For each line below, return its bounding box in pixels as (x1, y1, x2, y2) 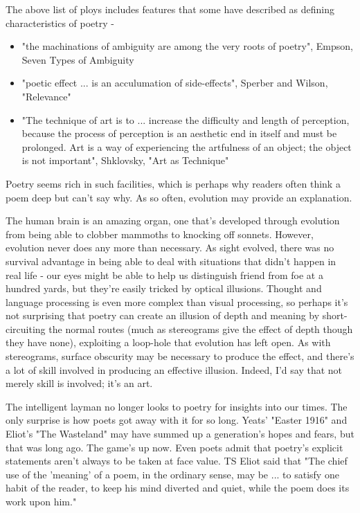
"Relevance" (21, 89, 71, 103)
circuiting (6, 321, 46, 336)
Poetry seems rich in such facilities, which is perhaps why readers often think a (6, 176, 341, 190)
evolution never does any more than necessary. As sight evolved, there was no (6, 240, 334, 255)
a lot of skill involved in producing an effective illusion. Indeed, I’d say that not (6, 362, 343, 377)
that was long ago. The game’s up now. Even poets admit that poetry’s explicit (6, 440, 343, 454)
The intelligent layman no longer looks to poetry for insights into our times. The (6, 399, 348, 413)
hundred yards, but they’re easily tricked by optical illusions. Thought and (6, 281, 322, 296)
